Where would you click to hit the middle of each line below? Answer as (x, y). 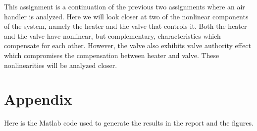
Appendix (38, 99)
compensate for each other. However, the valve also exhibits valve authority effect (128, 45)
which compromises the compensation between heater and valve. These (112, 55)
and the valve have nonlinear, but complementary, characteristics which (112, 35)
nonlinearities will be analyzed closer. (61, 65)
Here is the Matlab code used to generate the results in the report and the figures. (129, 123)
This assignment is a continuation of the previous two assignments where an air (125, 6)
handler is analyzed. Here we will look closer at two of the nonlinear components (126, 16)
